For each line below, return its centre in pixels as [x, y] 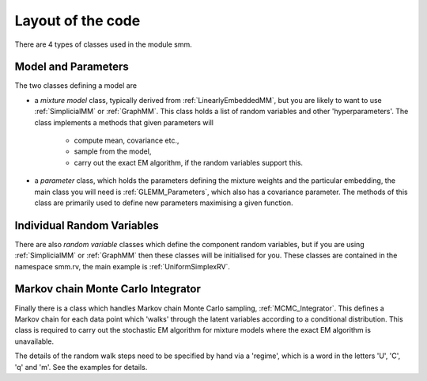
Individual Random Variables [87, 225]
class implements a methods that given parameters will [124, 122]
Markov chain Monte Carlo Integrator [108, 289]
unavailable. [34, 341]
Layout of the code [77, 21]
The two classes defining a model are [76, 86]
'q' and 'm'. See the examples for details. [81, 367]
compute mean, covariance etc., [127, 141]
